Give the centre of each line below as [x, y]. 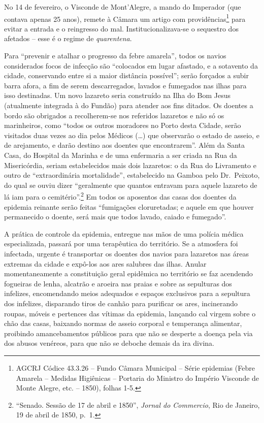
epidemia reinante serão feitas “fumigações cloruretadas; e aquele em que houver [129, 206]
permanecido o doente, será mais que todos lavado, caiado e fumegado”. [115, 217]
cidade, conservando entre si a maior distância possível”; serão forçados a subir [126, 75]
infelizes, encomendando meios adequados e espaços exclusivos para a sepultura [127, 293]
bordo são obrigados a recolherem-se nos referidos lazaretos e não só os [114, 115]
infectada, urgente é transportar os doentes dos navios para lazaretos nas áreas [126, 253]
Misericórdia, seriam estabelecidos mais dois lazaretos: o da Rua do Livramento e [130, 165]
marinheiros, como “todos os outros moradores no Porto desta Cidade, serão [123, 125]
